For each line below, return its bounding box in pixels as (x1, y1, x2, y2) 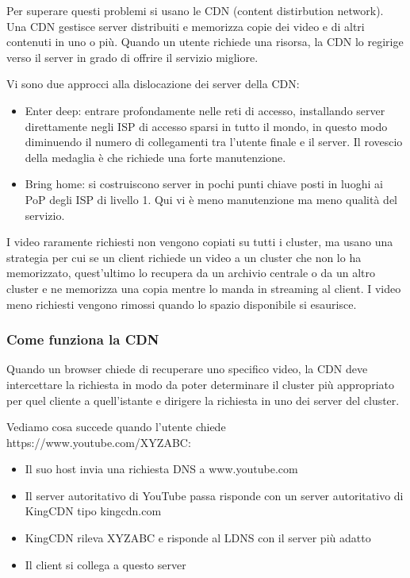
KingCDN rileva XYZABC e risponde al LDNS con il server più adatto (25, 530, 371, 546)
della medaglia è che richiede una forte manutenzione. (25, 148, 286, 165)
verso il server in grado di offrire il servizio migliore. (6, 48, 259, 65)
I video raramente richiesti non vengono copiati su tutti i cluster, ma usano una (6, 233, 393, 250)
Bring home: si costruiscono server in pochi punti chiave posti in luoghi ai (25, 175, 383, 192)
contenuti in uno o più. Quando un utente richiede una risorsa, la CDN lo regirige (6, 33, 404, 50)
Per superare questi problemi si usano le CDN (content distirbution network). (6, 2, 384, 18)
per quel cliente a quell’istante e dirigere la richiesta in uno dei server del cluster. (6, 391, 400, 408)
